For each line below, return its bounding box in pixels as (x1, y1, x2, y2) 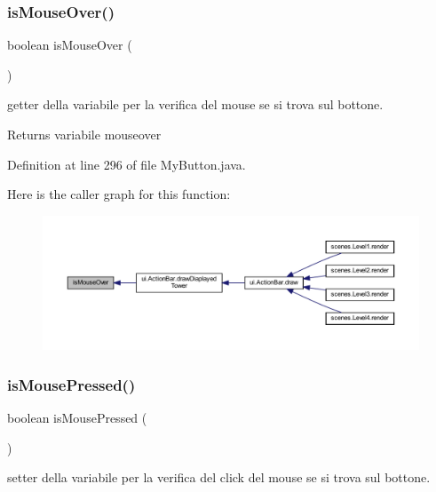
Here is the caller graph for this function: (7, 185, 231, 203)
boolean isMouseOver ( (7, 36, 132, 54)
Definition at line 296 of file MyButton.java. (7, 155, 246, 173)
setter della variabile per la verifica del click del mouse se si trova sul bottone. (7, 468, 431, 487)
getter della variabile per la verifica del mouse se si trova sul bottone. (7, 95, 384, 114)
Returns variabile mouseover (7, 125, 162, 143)
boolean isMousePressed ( (7, 409, 147, 427)
